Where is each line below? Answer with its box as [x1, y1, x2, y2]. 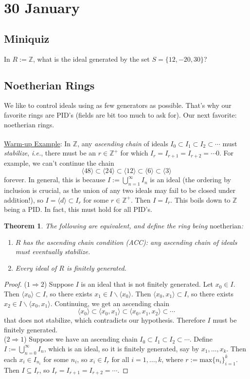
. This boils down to [170, 194, 231, 205]
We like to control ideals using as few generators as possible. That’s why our [4, 100, 232, 110]
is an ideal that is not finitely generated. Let [81, 279, 214, 289]
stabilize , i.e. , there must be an [4, 148, 96, 158]
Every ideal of [15, 262, 57, 273]
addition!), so [4, 194, 43, 205]
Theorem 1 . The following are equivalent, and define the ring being [4, 220, 208, 230]
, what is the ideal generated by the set [33, 53, 150, 64]
